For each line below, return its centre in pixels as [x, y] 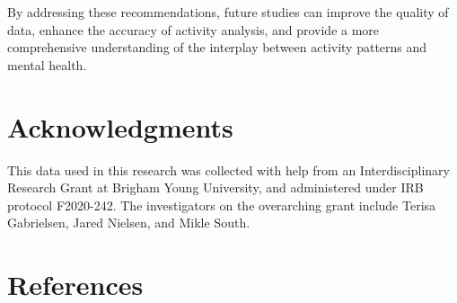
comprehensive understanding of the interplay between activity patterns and [217, 47]
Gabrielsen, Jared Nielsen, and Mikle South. [129, 223]
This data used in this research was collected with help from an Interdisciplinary [228, 169]
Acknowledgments [120, 126]
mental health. [47, 64]
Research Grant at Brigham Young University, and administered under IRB [215, 187]
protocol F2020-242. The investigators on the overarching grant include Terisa [222, 205]
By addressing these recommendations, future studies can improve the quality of [228, 12]
